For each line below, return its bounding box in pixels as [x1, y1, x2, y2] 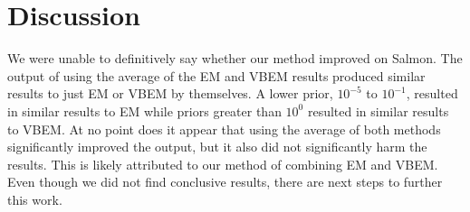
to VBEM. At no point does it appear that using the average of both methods [7, 119, 441, 138]
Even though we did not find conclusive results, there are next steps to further [7, 172, 443, 191]
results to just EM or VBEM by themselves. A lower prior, [7, 84, 333, 103]
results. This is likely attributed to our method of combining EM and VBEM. [7, 154, 438, 173]
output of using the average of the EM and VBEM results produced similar [7, 66, 426, 85]
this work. [7, 189, 62, 208]
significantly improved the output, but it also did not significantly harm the [7, 137, 427, 156]
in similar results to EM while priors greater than [7, 101, 282, 120]
